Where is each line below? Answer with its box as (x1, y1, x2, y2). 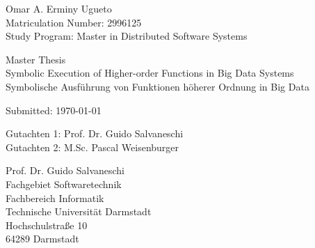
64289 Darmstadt (6, 231, 79, 246)
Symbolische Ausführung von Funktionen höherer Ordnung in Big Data (6, 79, 309, 93)
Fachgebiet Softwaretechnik (6, 176, 122, 191)
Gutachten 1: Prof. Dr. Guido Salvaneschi (6, 126, 184, 141)
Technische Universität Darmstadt (6, 204, 152, 219)
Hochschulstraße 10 (6, 217, 88, 232)
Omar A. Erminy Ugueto (6, 1, 112, 15)
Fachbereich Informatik (6, 190, 104, 205)
